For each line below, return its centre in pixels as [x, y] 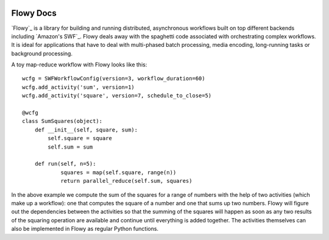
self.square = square [80, 138]
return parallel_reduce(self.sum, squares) [126, 181]
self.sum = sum [70, 147]
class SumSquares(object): [62, 121]
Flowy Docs [34, 13]
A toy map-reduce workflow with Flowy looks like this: [79, 65]
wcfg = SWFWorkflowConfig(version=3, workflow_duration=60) [114, 79]
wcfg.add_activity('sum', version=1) [79, 87]
